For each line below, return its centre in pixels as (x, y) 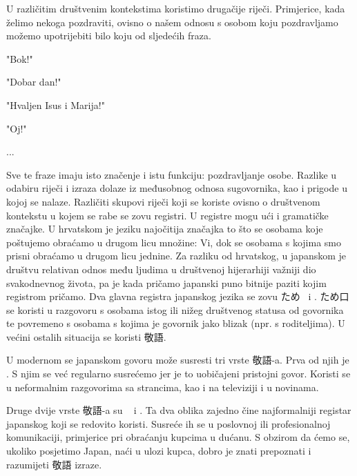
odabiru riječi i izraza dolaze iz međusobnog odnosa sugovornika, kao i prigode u (177, 188)
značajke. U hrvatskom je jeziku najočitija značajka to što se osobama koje (165, 229)
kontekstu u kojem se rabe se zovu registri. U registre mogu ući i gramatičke (167, 215)
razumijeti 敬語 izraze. (54, 464)
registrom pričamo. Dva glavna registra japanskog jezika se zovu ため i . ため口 (178, 296)
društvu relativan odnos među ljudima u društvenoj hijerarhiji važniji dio (161, 269)
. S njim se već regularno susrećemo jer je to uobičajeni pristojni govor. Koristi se (178, 374)
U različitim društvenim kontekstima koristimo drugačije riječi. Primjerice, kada (176, 8)
